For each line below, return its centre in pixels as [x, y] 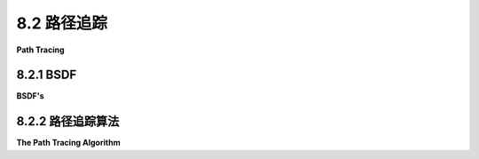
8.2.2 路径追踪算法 [68, 121]
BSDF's [30, 96]
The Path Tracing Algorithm [68, 143]
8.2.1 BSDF [47, 75]
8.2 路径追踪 [62, 23]
